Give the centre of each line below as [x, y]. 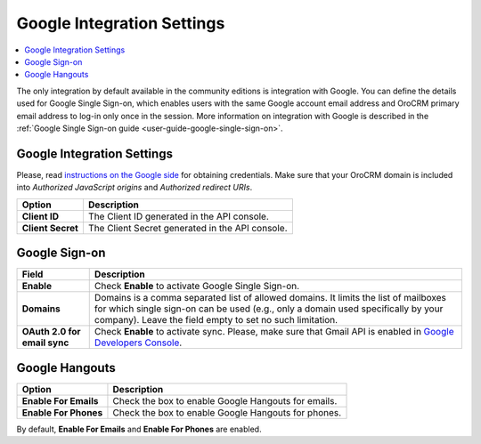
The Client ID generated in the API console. [178, 216]
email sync [45, 343]
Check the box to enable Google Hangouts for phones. [227, 412]
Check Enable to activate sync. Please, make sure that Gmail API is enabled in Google [274, 332]
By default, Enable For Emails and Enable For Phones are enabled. [139, 429]
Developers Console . [138, 343]
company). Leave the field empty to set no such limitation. [216, 320]
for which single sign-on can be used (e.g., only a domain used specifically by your [269, 309]
